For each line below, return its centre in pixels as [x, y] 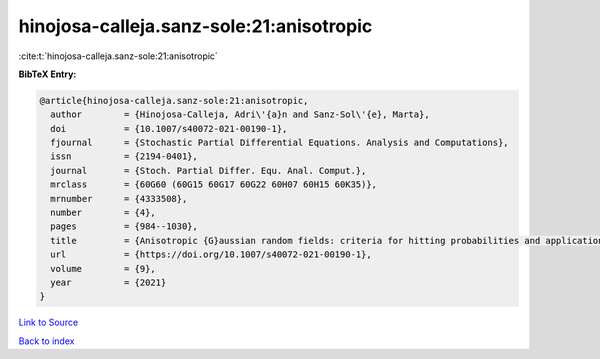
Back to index [46, 341]
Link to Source [48, 322]
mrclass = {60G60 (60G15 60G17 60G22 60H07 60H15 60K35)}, [214, 184]
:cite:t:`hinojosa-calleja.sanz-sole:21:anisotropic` [118, 56]
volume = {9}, [103, 268]
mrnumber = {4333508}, [119, 198]
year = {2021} [108, 282]
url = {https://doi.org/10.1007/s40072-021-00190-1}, [211, 254]
